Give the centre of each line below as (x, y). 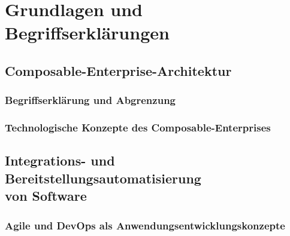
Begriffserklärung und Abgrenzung (90, 100)
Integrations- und (60, 160)
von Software (46, 196)
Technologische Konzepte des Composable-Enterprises (138, 128)
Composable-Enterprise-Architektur (118, 70)
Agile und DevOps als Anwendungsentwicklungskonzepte (145, 225)
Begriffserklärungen (87, 33)
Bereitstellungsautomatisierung (103, 178)
